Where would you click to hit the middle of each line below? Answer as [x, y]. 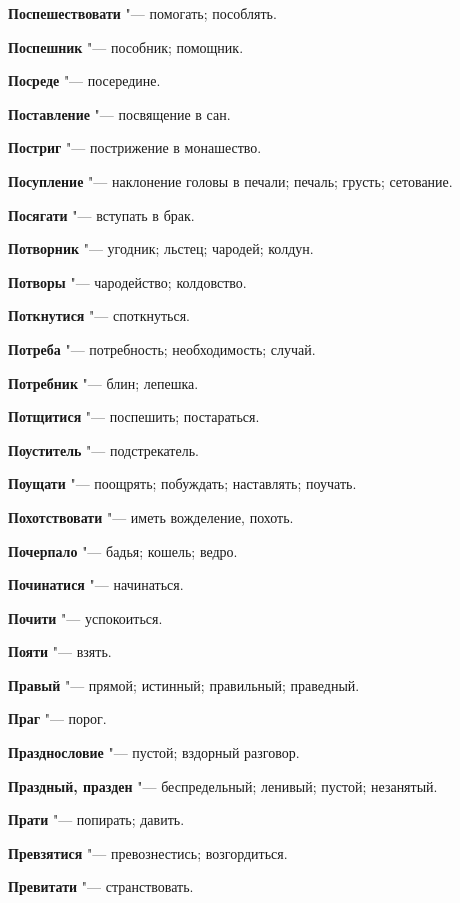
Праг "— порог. [57, 718]
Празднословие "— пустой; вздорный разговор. [154, 752]
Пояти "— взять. [60, 651]
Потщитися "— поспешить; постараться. [134, 416]
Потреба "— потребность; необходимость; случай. [162, 348]
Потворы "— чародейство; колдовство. [127, 281]
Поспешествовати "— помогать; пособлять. [142, 13]
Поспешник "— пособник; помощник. [126, 46]
